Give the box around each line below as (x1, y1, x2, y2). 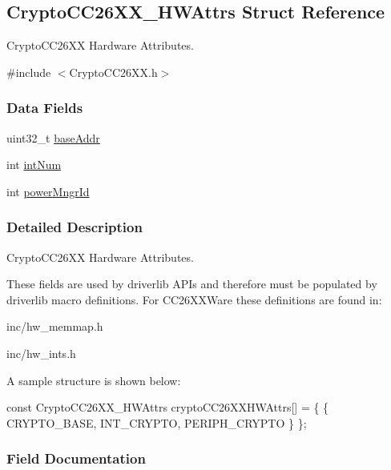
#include (6, 63, 51, 80)
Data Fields (6, 98, 83, 118)
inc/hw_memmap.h (6, 318, 103, 335)
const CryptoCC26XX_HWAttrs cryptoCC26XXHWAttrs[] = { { (6, 399, 329, 416)
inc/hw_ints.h (6, 344, 76, 361)
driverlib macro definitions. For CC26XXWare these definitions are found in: (6, 291, 382, 307)
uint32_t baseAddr (6, 129, 100, 146)
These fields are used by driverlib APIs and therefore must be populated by (6, 275, 377, 292)
